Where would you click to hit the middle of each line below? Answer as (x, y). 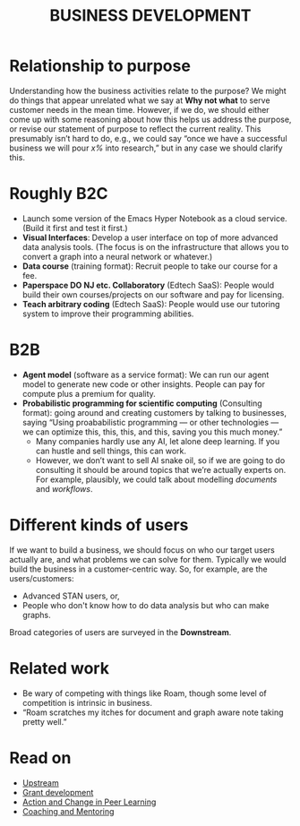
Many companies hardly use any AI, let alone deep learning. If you (158, 441)
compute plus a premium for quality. (89, 393)
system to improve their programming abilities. (108, 314)
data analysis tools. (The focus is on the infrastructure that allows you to (155, 246)
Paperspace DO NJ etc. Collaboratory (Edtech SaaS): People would (148, 285)
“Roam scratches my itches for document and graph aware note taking (153, 712)
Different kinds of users (99, 525)
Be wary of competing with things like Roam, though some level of (144, 693)
